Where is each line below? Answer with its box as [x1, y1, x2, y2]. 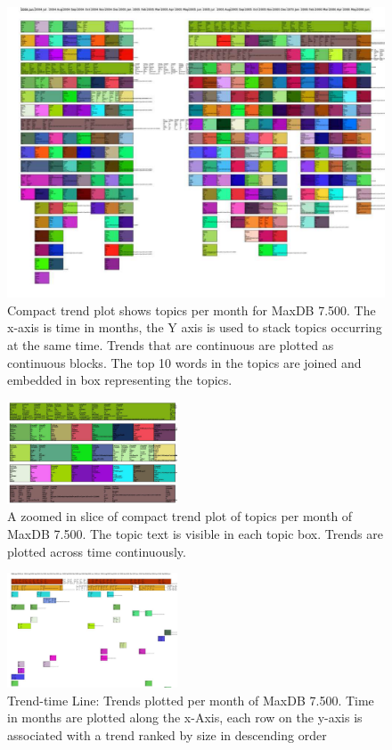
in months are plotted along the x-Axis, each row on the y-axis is [7, 708, 363, 727]
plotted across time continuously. [7, 542, 186, 560]
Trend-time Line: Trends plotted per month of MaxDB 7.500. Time [7, 690, 374, 709]
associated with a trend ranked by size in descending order [7, 726, 327, 745]
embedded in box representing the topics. [7, 371, 233, 389]
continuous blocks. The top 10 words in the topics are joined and [7, 353, 362, 371]
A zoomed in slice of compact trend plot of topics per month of [7, 507, 353, 526]
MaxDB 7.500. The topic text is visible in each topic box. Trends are [7, 524, 383, 542]
